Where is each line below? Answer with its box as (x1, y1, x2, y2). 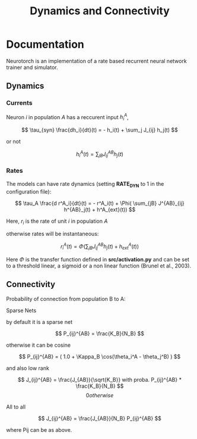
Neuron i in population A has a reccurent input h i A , (6, 112, 129, 122)
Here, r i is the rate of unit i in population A (6, 217, 108, 226)
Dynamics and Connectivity (29, 4, 170, 18)
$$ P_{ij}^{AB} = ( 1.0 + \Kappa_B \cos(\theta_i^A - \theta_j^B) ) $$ (18, 353, 181, 360)
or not (6, 138, 21, 145)
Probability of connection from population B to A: (6, 295, 126, 302)
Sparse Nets (6, 307, 37, 314)
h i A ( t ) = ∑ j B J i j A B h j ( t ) (76, 150, 123, 159)
